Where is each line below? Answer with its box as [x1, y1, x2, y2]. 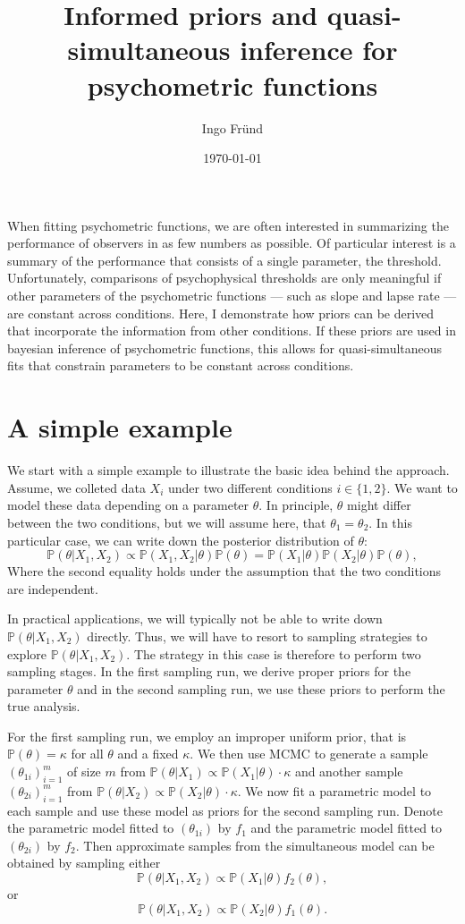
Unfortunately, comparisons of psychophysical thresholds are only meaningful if [7, 268, 442, 287]
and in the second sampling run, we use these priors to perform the [77, 679, 445, 698]
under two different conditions [167, 478, 333, 496]
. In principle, [258, 496, 334, 514]
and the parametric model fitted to [250, 818, 443, 837]
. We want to [386, 478, 458, 496]
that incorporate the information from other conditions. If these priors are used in [7, 321, 456, 340]
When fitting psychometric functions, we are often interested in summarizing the [7, 216, 449, 234]
